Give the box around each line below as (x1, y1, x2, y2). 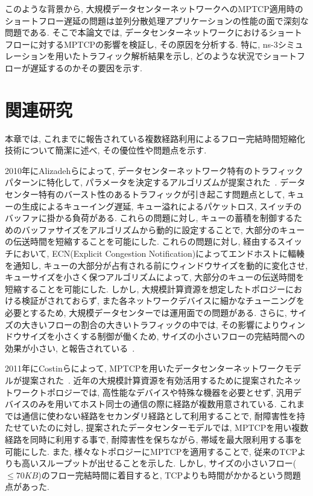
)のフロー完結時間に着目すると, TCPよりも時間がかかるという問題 (38, 468, 301, 481)
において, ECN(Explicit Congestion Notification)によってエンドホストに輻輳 (13, 247, 305, 260)
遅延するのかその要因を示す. (30, 61, 142, 74)
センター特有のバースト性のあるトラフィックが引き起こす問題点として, (5, 188, 285, 201)
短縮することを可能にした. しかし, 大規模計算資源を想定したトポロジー (5, 282, 286, 295)
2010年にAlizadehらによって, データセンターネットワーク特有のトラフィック (5, 164, 303, 176)
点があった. (5, 480, 49, 493)
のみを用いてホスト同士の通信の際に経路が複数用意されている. (30, 398, 277, 410)
